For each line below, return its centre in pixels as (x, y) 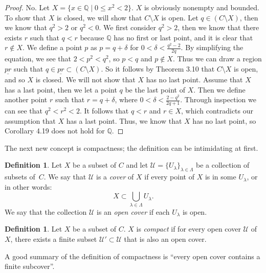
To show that (25, 17)
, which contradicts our (217, 111)
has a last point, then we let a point (61, 89)
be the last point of (155, 89)
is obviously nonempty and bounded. (202, 7)
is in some (220, 177)
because (92, 37)
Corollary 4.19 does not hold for (55, 131)
